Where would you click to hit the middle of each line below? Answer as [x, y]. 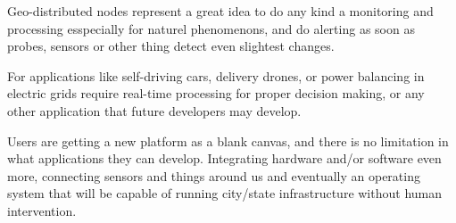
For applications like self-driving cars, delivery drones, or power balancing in [216, 75]
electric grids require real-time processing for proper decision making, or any [216, 93]
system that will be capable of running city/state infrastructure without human [225, 193]
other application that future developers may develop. [154, 110]
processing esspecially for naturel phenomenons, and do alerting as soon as [211, 28]
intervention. [42, 210]
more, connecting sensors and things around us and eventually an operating [214, 175]
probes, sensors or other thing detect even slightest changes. [171, 46]
